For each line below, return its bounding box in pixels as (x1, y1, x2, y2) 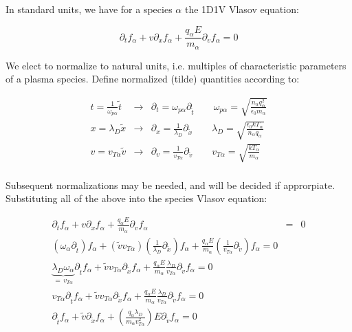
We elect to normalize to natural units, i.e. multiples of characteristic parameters (5, 58, 346, 72)
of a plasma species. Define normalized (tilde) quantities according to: (5, 71, 300, 86)
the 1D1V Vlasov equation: (184, 2, 299, 16)
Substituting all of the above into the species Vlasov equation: (5, 191, 267, 206)
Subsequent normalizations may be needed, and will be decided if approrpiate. (5, 177, 335, 192)
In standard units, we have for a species (5, 2, 173, 16)
